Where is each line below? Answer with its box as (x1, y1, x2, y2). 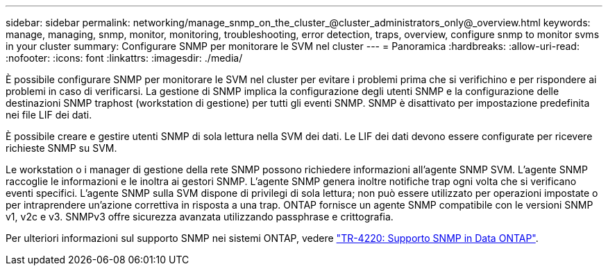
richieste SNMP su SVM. (6, 142, 117, 154)
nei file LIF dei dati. (6, 109, 92, 121)
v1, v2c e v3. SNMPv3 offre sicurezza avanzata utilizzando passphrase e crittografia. (6, 211, 394, 222)
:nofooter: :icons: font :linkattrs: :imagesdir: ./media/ (6, 52, 243, 64)
